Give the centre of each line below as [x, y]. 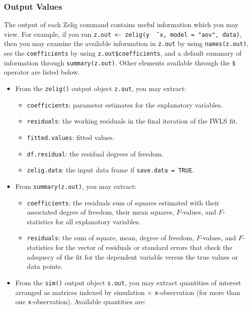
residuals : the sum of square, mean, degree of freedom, [110, 238]
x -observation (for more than [197, 292]
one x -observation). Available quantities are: [81, 302]
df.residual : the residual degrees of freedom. [95, 153]
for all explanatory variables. [98, 221]
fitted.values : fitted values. [71, 137]
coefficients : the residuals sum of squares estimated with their [123, 202]
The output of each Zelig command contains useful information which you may [121, 24]
